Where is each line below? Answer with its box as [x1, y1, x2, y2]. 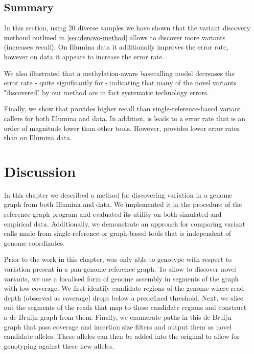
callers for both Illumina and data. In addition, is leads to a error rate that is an [4, 113, 245, 123]
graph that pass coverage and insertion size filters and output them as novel [4, 321, 231, 331]
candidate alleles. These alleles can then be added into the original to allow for [4, 331, 240, 341]
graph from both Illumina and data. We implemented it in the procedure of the [4, 199, 242, 209]
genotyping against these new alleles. [4, 340, 114, 351]
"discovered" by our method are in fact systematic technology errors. [4, 87, 209, 97]
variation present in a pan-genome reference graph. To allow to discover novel [4, 264, 236, 274]
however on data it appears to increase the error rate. [4, 51, 164, 61]
